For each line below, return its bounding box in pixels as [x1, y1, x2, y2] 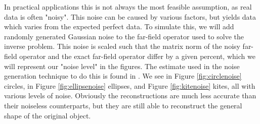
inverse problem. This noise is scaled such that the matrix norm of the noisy [4, 41, 240, 51]
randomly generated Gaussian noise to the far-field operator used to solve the [4, 31, 244, 41]
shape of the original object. [4, 110, 91, 120]
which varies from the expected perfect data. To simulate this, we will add [4, 21, 234, 32]
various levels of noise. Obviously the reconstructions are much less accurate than [4, 90, 256, 101]
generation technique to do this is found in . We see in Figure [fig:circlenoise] [4, 71, 242, 81]
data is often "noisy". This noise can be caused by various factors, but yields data [4, 11, 256, 22]
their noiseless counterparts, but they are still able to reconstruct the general [4, 100, 242, 110]
